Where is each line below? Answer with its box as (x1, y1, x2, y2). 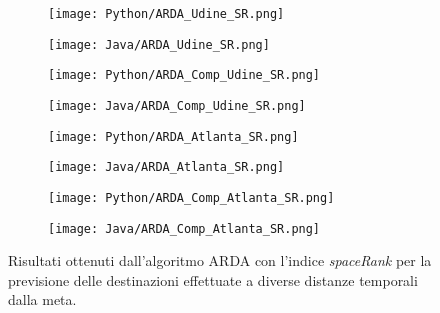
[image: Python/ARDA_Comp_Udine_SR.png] (48, 68, 321, 83)
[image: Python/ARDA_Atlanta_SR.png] (48, 129, 299, 144)
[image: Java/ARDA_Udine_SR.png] (48, 37, 270, 52)
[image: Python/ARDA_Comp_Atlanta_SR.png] (48, 190, 335, 205)
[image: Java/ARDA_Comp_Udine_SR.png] (48, 98, 306, 113)
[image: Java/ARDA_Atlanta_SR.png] (48, 160, 285, 175)
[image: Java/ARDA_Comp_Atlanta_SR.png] (48, 221, 321, 236)
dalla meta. (8, 289, 77, 310)
